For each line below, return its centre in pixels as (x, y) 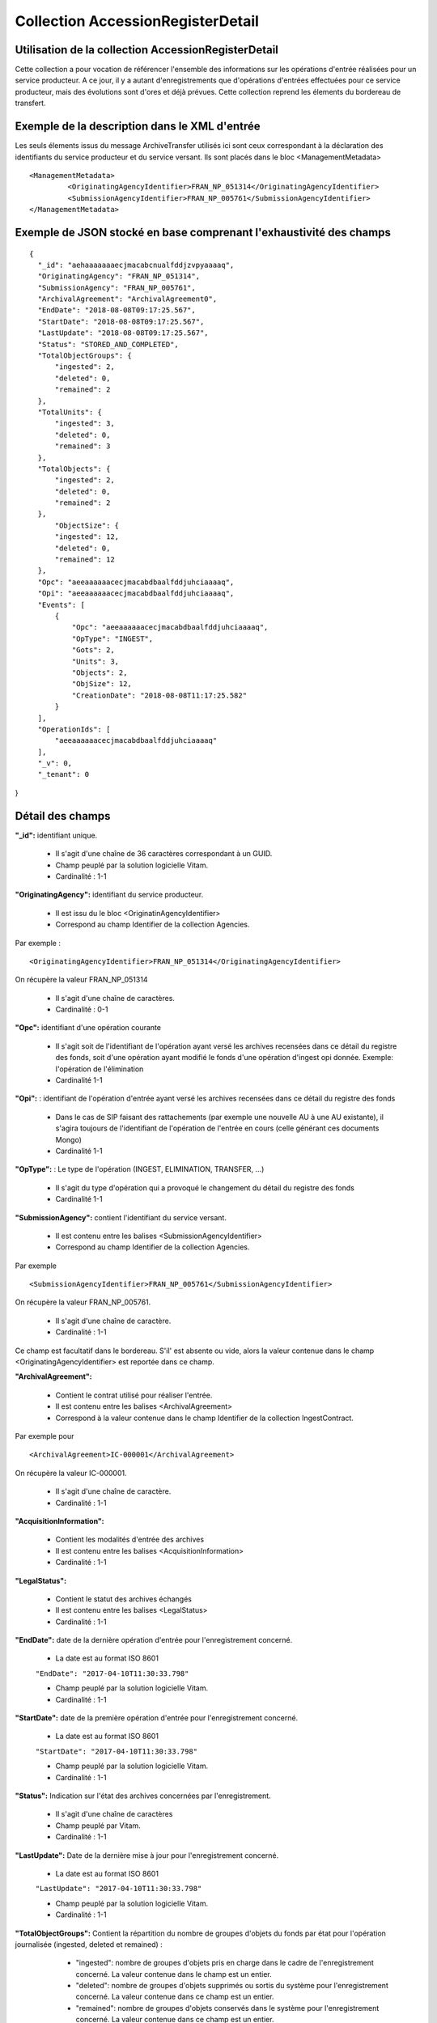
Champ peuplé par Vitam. (98, 1826)
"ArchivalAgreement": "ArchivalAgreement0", (127, 299)
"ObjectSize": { (87, 525)
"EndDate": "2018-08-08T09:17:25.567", (117, 310)
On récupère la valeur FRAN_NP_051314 (81, 980)
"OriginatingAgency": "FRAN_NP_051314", (119, 276)
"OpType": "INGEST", (112, 638)
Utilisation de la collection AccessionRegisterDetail (147, 50)
